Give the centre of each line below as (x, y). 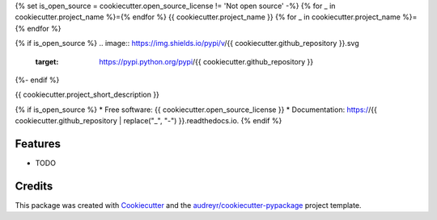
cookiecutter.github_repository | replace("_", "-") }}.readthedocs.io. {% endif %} (148, 121)
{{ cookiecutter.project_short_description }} (87, 95)
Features (38, 144)
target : (47, 61)
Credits (34, 186)
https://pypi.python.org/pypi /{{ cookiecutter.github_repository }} (206, 61)
